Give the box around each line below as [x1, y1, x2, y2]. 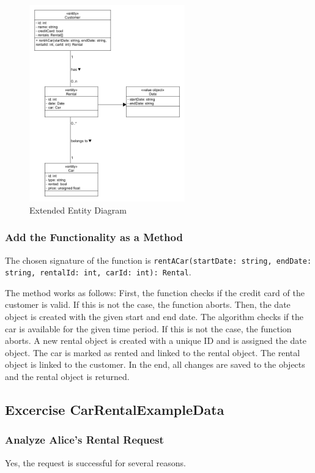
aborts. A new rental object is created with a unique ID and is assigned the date [5, 334, 307, 347]
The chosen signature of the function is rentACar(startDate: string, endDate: [5, 253, 312, 266]
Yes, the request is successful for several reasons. [5, 456, 186, 469]
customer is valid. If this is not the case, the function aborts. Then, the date [5, 298, 291, 311]
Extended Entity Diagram [29, 203, 127, 216]
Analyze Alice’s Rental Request [5, 432, 164, 447]
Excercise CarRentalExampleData [5, 400, 224, 419]
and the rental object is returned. [5, 370, 130, 382]
